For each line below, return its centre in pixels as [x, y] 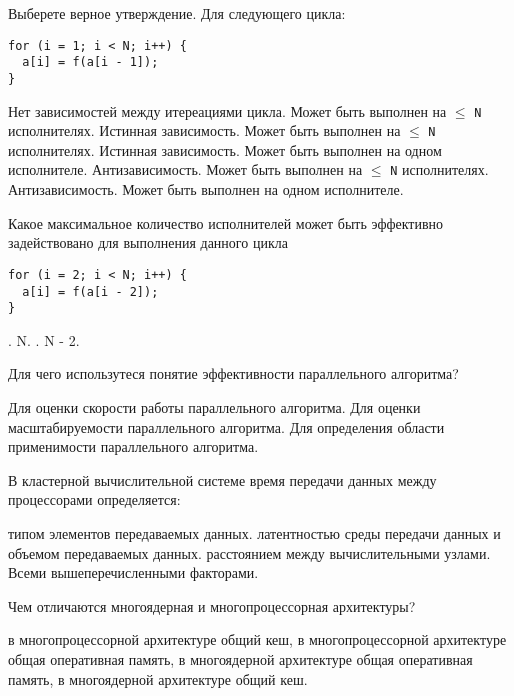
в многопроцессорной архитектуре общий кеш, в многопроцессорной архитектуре [257, 639]
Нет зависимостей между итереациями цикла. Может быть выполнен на [227, 110]
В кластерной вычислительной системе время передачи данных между [222, 479]
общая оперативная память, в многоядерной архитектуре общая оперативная [240, 659]
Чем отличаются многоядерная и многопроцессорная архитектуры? [212, 605]
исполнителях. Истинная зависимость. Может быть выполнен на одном [225, 149]
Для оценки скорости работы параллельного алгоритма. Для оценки [214, 407]
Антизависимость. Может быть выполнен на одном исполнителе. [206, 189]
